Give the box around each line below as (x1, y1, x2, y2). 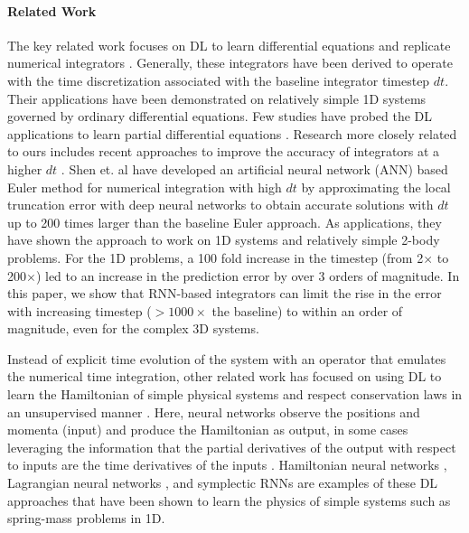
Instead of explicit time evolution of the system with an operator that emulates (7, 349, 446, 368)
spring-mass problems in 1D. (7, 509, 165, 528)
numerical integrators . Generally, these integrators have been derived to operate (7, 53, 453, 72)
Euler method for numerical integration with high (7, 177, 282, 196)
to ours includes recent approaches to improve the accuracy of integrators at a (7, 142, 440, 161)
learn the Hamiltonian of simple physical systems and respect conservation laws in (7, 385, 463, 404)
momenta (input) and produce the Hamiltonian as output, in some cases (7, 420, 408, 439)
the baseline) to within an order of (211, 301, 403, 320)
